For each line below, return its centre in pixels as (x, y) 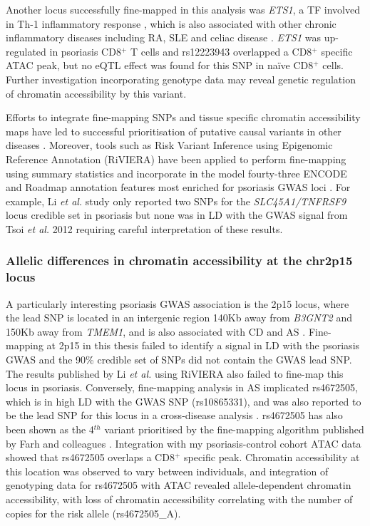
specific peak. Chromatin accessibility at (272, 457)
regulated (26, 51)
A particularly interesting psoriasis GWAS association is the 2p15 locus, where (178, 303)
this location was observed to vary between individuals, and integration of (167, 471)
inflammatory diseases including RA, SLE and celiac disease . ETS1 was (164, 37)
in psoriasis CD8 (85, 51)
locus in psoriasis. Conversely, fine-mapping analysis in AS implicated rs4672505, (182, 387)
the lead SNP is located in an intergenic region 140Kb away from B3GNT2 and (179, 318)
